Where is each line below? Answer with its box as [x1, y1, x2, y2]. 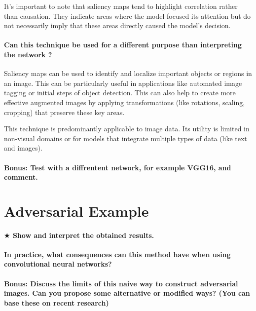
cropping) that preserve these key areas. [4, 107, 125, 117]
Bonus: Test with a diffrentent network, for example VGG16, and [4, 162, 231, 172]
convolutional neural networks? [4, 259, 112, 269]
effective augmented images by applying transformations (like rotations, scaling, [4, 97, 245, 107]
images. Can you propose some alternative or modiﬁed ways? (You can [4, 288, 250, 298]
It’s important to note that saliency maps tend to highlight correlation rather [4, 1, 238, 11]
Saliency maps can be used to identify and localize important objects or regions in [4, 68, 252, 78]
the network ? [4, 49, 52, 59]
